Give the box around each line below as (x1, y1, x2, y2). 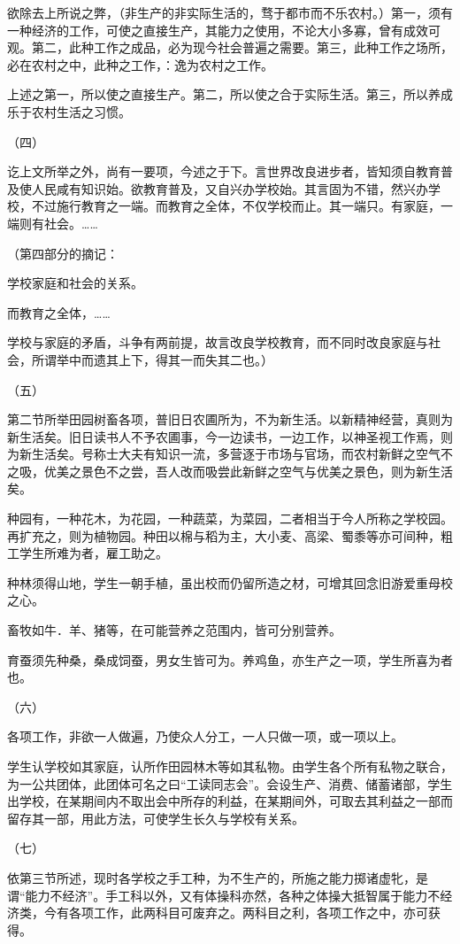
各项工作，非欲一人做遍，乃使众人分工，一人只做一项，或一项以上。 (7, 727, 403, 746)
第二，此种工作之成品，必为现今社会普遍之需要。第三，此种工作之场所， (31, 38, 453, 57)
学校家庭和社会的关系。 (7, 274, 143, 292)
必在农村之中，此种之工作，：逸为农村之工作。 (7, 55, 273, 74)
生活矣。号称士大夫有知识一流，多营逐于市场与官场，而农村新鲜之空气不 (31, 445, 453, 463)
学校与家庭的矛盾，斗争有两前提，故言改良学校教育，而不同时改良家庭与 (7, 333, 428, 352)
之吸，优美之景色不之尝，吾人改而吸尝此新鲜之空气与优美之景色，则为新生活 (7, 461, 453, 480)
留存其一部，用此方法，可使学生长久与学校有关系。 (7, 809, 304, 827)
